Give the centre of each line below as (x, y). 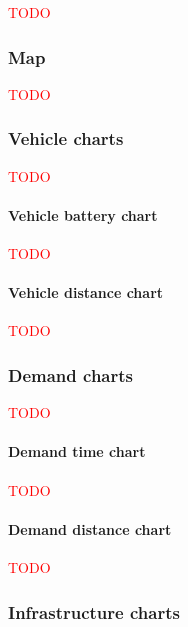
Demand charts (70, 374)
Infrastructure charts (94, 611)
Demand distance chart (90, 528)
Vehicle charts (66, 138)
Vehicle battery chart (83, 214)
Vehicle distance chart (86, 292)
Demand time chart (77, 451)
